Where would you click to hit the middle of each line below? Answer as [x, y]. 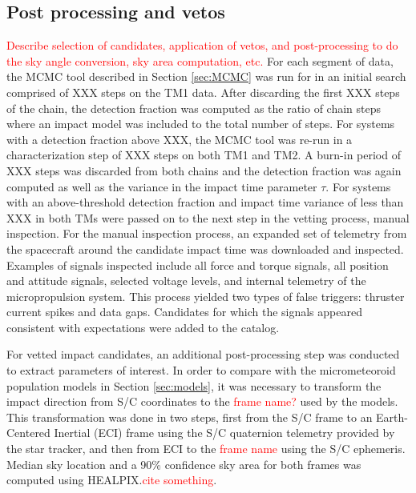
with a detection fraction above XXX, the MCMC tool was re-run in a [180, 139]
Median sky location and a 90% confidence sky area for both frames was [184, 464]
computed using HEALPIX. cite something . [112, 480]
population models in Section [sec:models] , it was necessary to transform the [194, 385]
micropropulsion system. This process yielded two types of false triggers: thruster [206, 296]
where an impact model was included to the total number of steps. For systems [201, 124]
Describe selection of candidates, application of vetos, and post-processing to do [202, 45]
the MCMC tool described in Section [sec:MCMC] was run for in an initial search [206, 76]
